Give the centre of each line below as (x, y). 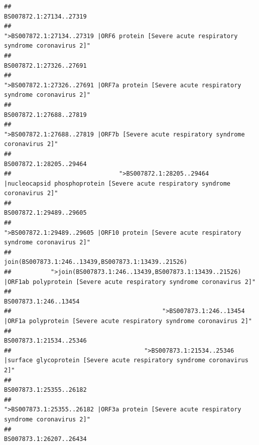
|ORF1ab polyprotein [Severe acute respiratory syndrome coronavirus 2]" (130, 282)
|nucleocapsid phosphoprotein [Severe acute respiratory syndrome (117, 183)
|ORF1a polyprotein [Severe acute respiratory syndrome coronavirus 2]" (128, 321)
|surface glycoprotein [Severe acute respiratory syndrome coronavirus (126, 360)
